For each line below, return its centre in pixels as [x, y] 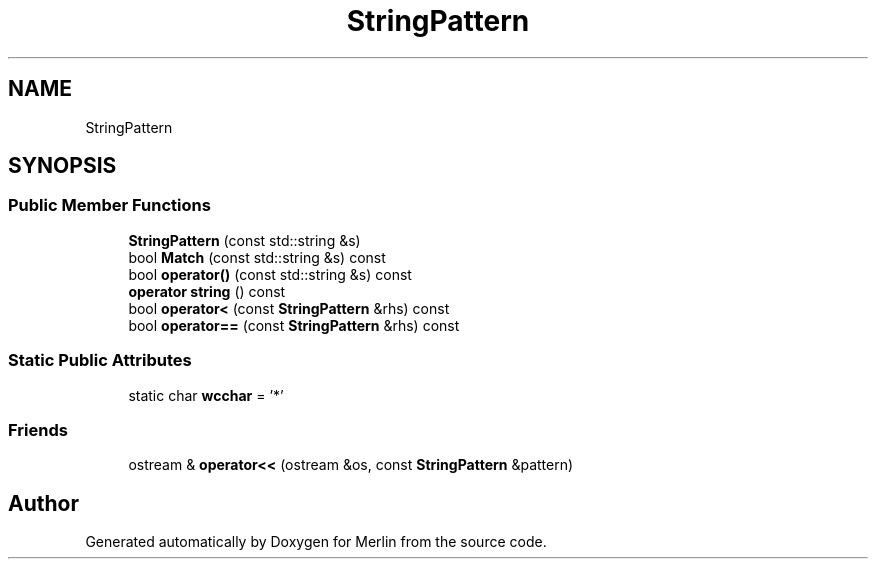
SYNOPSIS [62, 166]
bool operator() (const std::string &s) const [270, 274]
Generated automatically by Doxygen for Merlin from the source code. [316, 542]
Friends [38, 429]
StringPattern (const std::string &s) [244, 240]
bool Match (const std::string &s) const [257, 257]
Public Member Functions [109, 205]
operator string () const [207, 291]
